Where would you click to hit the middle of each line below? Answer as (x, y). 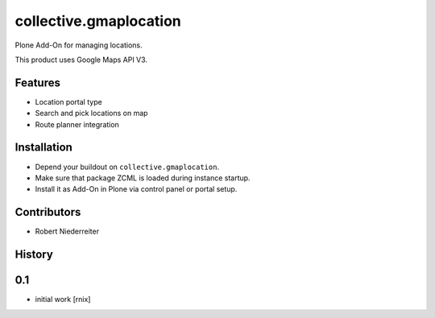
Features (37, 83)
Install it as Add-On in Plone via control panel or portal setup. (136, 189)
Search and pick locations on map (91, 114)
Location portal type (68, 101)
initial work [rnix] (63, 299)
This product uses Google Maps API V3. (81, 60)
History (34, 255)
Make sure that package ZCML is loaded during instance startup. (143, 178)
